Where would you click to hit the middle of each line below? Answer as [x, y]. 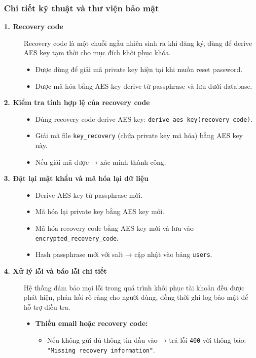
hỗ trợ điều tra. [47, 306]
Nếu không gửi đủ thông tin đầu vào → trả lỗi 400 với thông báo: [146, 340]
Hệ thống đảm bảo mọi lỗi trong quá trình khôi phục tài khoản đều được [134, 287]
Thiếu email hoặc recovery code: [91, 323]
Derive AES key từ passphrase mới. [89, 195]
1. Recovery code [34, 26]
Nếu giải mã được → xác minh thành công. [101, 161]
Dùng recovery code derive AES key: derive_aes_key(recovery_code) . [144, 119]
